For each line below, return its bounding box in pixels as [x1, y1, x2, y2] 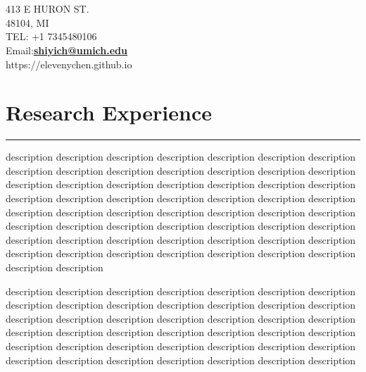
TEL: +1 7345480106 [6, 29, 97, 44]
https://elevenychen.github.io [6, 56, 132, 71]
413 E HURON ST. [6, 1, 89, 16]
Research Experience [6, 98, 212, 127]
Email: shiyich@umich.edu [6, 42, 127, 57]
